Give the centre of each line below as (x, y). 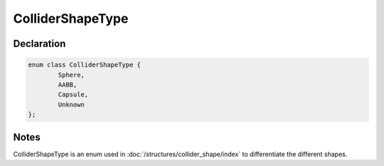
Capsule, (73, 95)
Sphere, (71, 75)
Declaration (39, 44)
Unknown (71, 104)
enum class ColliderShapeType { (85, 65)
